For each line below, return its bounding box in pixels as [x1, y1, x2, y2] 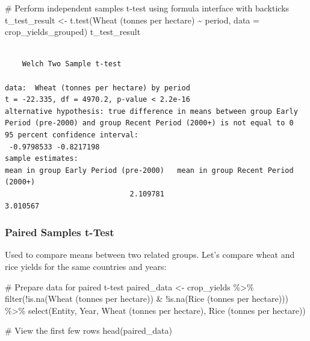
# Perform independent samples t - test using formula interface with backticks [5, 2, 290, 14]
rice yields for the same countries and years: [5, 260, 167, 272]
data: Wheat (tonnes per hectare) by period [5, 83, 190, 92]
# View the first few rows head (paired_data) [5, 324, 172, 337]
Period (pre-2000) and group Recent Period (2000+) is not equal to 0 [5, 119, 294, 128]
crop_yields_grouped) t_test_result [5, 25, 141, 38]
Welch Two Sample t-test [22, 60, 122, 69]
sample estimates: [5, 154, 78, 163]
